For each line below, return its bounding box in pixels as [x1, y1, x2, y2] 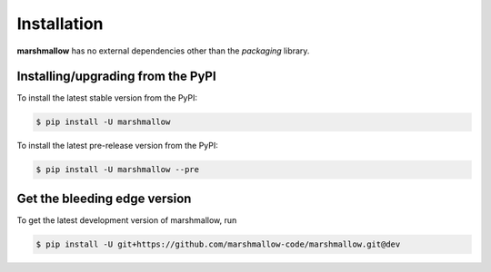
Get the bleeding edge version [16, 190, 192, 206]
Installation [16, 14, 104, 34]
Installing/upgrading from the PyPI [16, 69, 217, 84]
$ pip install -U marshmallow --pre [35, 164, 200, 175]
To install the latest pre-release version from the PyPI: [16, 141, 218, 151]
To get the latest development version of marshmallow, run [16, 214, 237, 226]
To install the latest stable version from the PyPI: [16, 92, 198, 103]
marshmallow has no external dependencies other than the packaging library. [16, 45, 310, 56]
